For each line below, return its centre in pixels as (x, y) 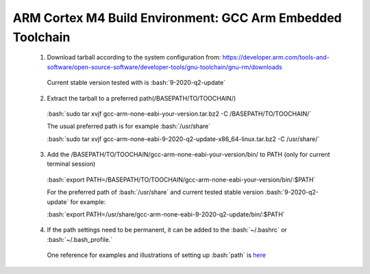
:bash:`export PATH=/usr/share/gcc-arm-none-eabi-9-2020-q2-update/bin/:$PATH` (166, 214)
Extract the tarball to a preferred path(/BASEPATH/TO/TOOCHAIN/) (141, 98)
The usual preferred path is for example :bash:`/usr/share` (129, 126)
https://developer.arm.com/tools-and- (276, 58)
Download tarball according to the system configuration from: (134, 58)
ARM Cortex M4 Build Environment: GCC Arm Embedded (177, 18)
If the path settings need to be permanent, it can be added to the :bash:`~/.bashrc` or (167, 230)
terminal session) (71, 164)
